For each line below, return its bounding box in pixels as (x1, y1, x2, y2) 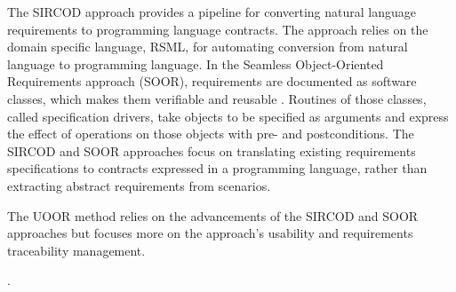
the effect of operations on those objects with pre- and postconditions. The (7, 124, 414, 143)
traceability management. (7, 241, 146, 259)
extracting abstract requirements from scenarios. (7, 176, 271, 194)
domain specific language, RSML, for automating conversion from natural (7, 37, 408, 56)
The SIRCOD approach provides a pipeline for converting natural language (7, 3, 416, 20)
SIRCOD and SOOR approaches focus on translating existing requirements (7, 141, 416, 160)
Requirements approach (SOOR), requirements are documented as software (7, 72, 417, 91)
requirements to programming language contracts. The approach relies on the (7, 20, 428, 38)
